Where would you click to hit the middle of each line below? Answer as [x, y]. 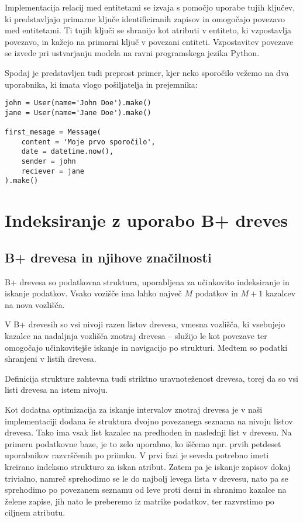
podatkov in [216, 293]
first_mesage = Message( [53, 132]
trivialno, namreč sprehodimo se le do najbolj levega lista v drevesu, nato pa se [147, 478]
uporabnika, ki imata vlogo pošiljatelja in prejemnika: [101, 84]
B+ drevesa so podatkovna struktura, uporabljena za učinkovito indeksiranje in [147, 281]
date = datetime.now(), [68, 152]
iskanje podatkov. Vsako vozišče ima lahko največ [93, 293]
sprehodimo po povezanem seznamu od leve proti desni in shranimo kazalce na [146, 490]
